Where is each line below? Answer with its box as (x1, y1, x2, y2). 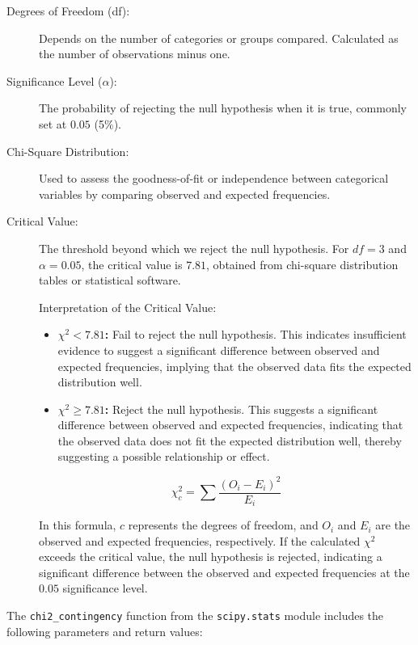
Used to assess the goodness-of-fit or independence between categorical (39, 170, 389, 187)
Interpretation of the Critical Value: (39, 298, 217, 315)
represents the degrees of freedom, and (128, 516, 319, 533)
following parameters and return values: (6, 622, 203, 639)
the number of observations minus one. (39, 45, 230, 62)
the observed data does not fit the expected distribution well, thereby (57, 432, 402, 449)
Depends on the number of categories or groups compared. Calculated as (39, 29, 399, 46)
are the (375, 516, 411, 533)
